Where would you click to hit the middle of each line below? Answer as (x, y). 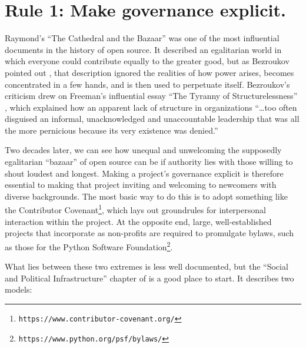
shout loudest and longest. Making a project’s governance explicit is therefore (144, 173)
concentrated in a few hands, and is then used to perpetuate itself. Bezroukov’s (147, 84)
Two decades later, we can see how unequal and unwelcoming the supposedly (143, 150)
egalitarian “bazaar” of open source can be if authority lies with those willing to (149, 162)
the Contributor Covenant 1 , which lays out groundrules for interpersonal (135, 209)
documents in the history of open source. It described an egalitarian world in (143, 49)
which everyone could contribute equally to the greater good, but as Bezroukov (147, 61)
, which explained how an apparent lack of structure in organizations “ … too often (151, 107)
